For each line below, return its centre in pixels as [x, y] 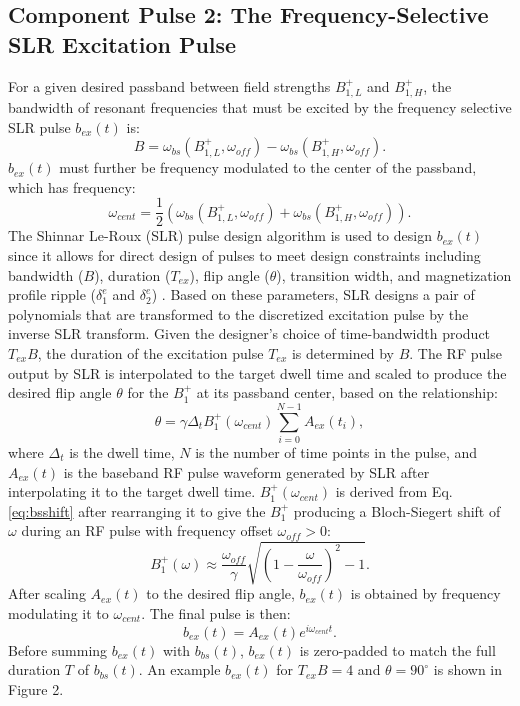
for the [148, 392]
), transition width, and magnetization [394, 274]
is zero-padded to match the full [397, 649]
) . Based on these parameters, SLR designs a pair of [313, 294]
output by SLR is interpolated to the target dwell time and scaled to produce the [257, 372]
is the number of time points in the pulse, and [336, 451]
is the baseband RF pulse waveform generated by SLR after [246, 471]
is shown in [468, 669]
